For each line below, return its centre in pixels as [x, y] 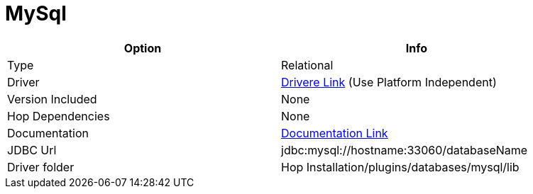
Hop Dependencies [59, 116]
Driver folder [41, 167]
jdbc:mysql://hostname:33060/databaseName [405, 150]
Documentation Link [335, 133]
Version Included [52, 99]
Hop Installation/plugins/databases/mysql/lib [400, 167]
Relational [307, 65]
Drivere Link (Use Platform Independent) [389, 82]
